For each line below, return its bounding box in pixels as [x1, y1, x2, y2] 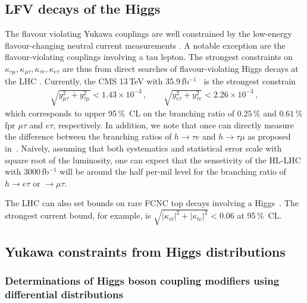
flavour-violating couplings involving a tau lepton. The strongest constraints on [5, 50, 293, 63]
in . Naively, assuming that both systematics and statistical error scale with [5, 142, 282, 154]
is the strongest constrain [203, 75, 296, 87]
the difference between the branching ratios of [5, 130, 172, 143]
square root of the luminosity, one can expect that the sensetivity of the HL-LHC [5, 153, 301, 166]
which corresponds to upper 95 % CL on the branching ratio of [5, 107, 234, 119]
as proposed [248, 130, 291, 143]
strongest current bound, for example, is [5, 209, 151, 222]
